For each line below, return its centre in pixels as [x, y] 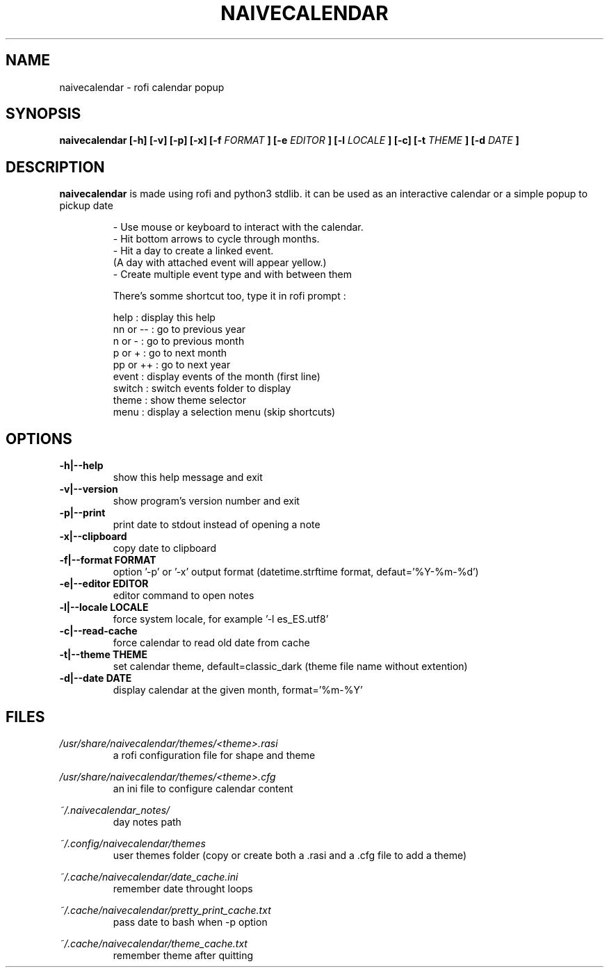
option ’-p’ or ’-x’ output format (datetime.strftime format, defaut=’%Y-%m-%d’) [296, 572]
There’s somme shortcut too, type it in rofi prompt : [229, 296]
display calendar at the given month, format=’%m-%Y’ [238, 690]
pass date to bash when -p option [190, 922]
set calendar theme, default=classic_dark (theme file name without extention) [290, 667]
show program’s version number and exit [206, 501]
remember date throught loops [183, 888]
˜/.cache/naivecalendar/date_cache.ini [149, 876]
